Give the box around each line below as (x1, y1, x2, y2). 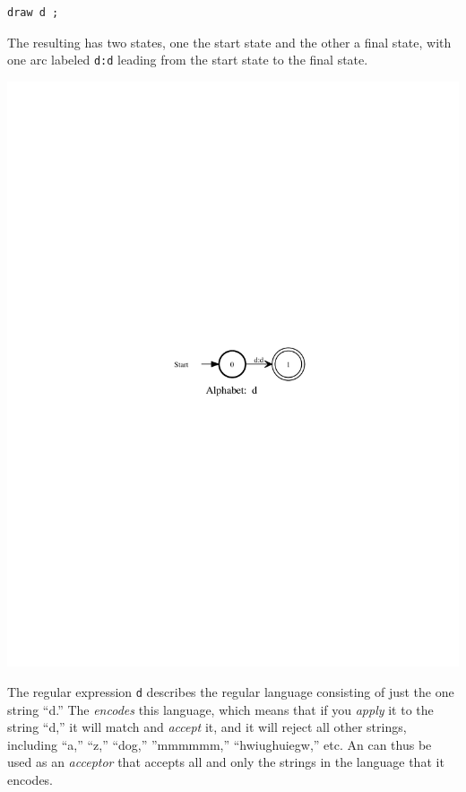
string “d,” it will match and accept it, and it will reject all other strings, (7, 718, 407, 736)
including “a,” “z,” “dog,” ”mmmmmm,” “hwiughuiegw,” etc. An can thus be (7, 735, 432, 753)
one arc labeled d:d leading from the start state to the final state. (7, 50, 368, 69)
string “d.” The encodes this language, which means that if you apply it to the (7, 700, 434, 718)
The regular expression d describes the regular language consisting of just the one (7, 682, 454, 701)
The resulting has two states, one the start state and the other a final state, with (7, 32, 452, 51)
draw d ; (7, 6, 59, 19)
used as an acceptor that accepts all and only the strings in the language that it (7, 753, 444, 771)
